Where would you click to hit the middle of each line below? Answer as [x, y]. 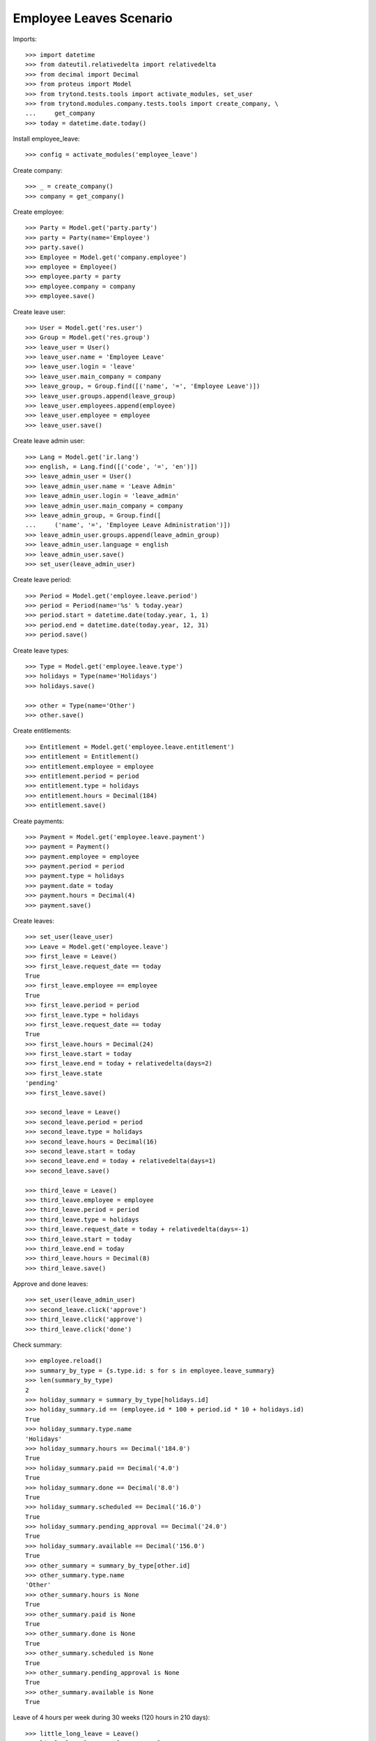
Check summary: [37, 1345]
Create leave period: [42, 580]
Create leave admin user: [49, 441]
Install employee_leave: [46, 139]
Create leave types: [41, 650]
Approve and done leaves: [50, 1284]
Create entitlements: [42, 731]
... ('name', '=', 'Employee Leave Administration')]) [128, 525]
